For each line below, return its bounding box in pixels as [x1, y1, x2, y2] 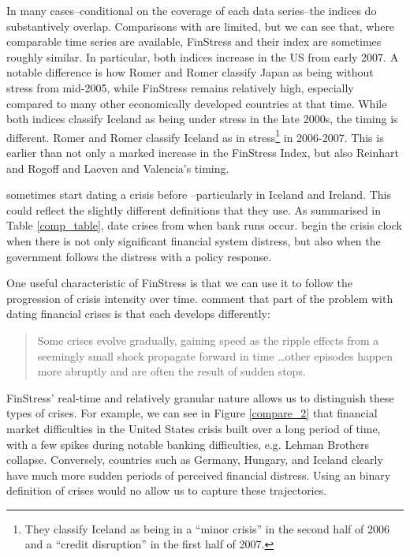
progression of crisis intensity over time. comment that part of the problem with [6, 290, 393, 306]
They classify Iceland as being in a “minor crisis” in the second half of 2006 [24, 520, 389, 536]
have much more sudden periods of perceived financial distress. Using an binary [6, 466, 391, 483]
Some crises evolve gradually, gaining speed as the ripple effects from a [37, 331, 379, 348]
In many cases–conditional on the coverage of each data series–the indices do [6, 2, 377, 18]
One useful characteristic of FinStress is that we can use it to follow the [6, 275, 353, 291]
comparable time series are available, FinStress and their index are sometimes [6, 33, 382, 50]
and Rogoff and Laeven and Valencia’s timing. [6, 159, 229, 176]
